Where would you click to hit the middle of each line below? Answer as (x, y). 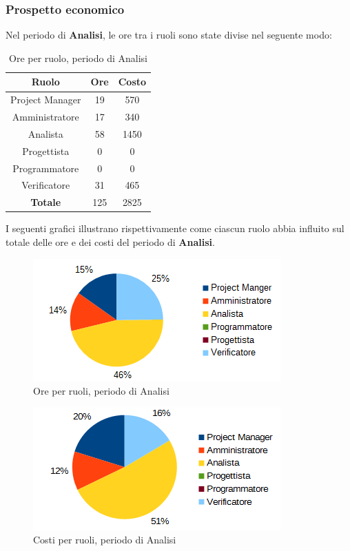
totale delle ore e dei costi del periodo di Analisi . (110, 242)
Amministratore (45, 117)
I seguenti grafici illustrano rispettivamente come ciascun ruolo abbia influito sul (175, 228)
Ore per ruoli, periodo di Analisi (101, 391)
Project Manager (46, 100)
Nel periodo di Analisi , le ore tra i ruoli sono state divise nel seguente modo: (169, 35)
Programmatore (46, 168)
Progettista (46, 150)
